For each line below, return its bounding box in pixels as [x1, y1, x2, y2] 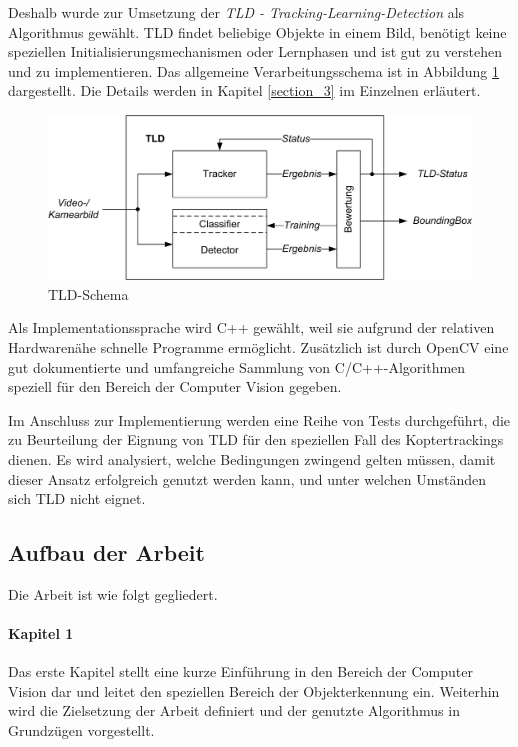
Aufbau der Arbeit [8, 537, 205, 568]
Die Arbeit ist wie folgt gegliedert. [8, 583, 218, 604]
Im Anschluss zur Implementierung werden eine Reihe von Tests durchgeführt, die [8, 409, 511, 430]
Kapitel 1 [8, 623, 74, 644]
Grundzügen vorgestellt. [8, 720, 155, 741]
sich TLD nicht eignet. [8, 488, 146, 509]
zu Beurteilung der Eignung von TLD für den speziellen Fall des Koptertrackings [8, 429, 504, 450]
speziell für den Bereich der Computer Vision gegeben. [8, 376, 342, 397]
